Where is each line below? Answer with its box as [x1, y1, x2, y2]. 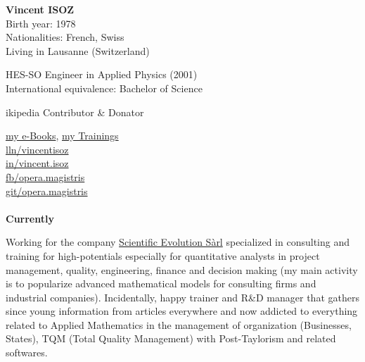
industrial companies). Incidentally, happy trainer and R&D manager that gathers [6, 289, 359, 304]
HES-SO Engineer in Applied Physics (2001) [6, 67, 198, 82]
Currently [6, 211, 54, 225]
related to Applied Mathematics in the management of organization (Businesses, [6, 317, 352, 332]
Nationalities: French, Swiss [6, 30, 124, 44]
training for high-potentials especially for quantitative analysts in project [6, 248, 320, 263]
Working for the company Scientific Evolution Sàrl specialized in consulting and [6, 235, 350, 249]
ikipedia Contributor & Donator [6, 104, 144, 119]
